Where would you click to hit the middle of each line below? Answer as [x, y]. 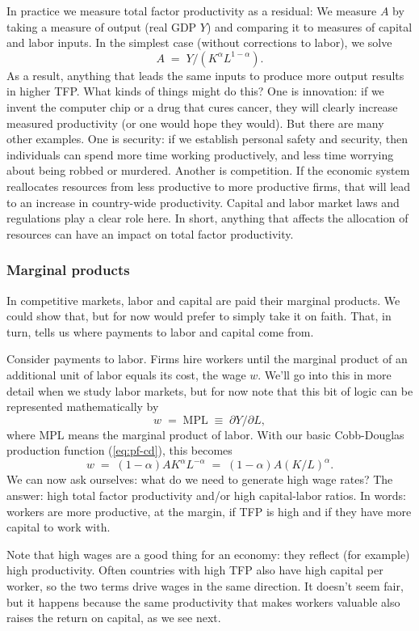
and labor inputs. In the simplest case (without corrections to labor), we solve [199, 42]
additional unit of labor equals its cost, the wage [126, 374]
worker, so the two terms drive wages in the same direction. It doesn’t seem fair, [205, 585]
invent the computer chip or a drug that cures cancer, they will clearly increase [202, 106]
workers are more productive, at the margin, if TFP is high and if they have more [209, 511]
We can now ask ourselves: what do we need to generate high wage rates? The [200, 479]
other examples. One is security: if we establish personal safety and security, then [207, 139]
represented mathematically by [83, 407]
